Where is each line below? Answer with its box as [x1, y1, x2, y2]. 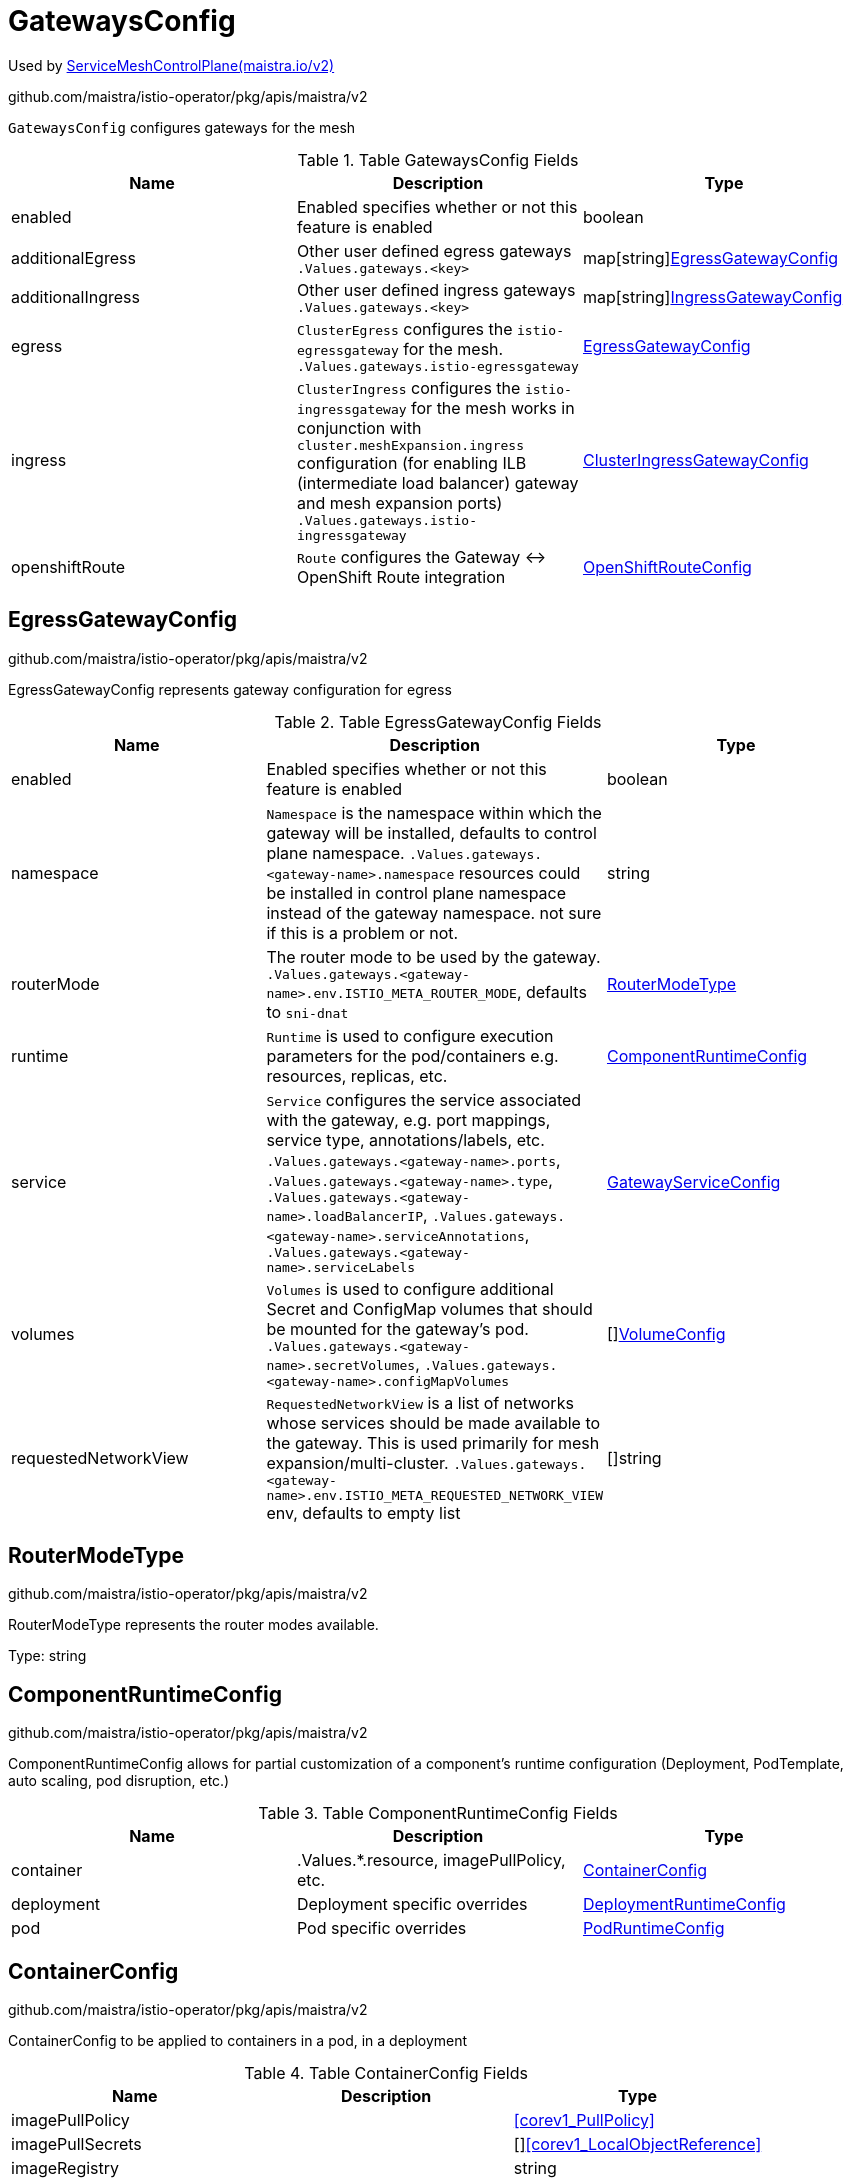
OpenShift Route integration [296, 566, 506, 587]
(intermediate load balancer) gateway [296, 472, 579, 493]
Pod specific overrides [296, 1918, 467, 1939]
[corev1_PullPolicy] [513, 2110, 655, 2131]
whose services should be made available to [266, 1412, 601, 1433]
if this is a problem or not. [266, 922, 459, 943]
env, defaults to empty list [266, 1502, 461, 1523]
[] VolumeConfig [606, 1323, 726, 1344]
